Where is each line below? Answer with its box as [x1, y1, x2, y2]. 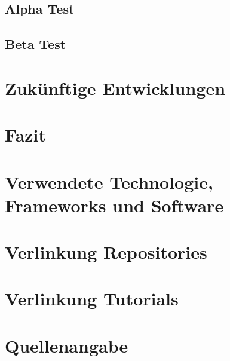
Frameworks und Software [5, 192, 224, 217]
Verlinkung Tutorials [5, 286, 179, 311]
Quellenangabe [5, 333, 128, 357]
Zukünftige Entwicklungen [5, 75, 226, 100]
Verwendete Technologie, [5, 169, 213, 194]
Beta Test [5, 35, 66, 53]
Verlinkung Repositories [5, 240, 207, 264]
